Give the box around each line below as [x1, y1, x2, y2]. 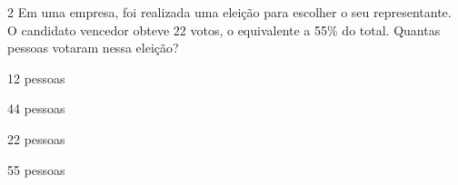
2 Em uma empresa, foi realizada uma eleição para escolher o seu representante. [7, 3, 452, 21]
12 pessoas [7, 68, 65, 87]
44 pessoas [7, 99, 65, 118]
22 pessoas [7, 129, 65, 148]
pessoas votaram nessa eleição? [7, 38, 179, 57]
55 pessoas [7, 160, 65, 179]
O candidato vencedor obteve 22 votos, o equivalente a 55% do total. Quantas [7, 20, 441, 39]
